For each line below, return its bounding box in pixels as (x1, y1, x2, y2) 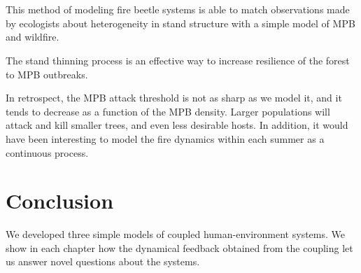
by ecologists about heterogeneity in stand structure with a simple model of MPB (6, 15, 355, 30)
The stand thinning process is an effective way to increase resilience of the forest (6, 52, 350, 67)
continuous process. (6, 145, 89, 160)
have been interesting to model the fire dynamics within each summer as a (6, 131, 325, 146)
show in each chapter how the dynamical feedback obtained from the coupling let (6, 240, 353, 255)
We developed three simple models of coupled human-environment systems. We (6, 227, 345, 241)
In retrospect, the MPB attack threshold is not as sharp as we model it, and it (6, 90, 342, 105)
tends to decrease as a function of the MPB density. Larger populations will (6, 104, 330, 118)
